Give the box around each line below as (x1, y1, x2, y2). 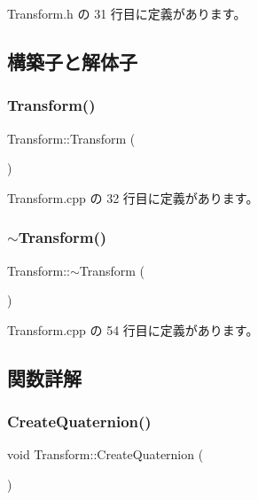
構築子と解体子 (7, 47, 137, 74)
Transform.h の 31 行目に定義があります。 (7, 4, 246, 22)
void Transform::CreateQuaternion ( (7, 445, 204, 464)
